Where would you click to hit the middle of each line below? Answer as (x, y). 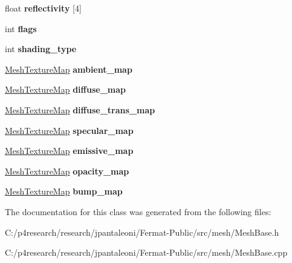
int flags (21, 28)
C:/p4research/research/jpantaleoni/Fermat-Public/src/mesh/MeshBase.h (142, 232)
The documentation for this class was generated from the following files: (138, 211)
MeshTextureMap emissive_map (69, 151)
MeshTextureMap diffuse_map (65, 89)
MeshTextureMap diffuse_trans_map (80, 109)
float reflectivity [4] (43, 8)
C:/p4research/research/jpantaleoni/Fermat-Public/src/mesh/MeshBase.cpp (146, 252)
